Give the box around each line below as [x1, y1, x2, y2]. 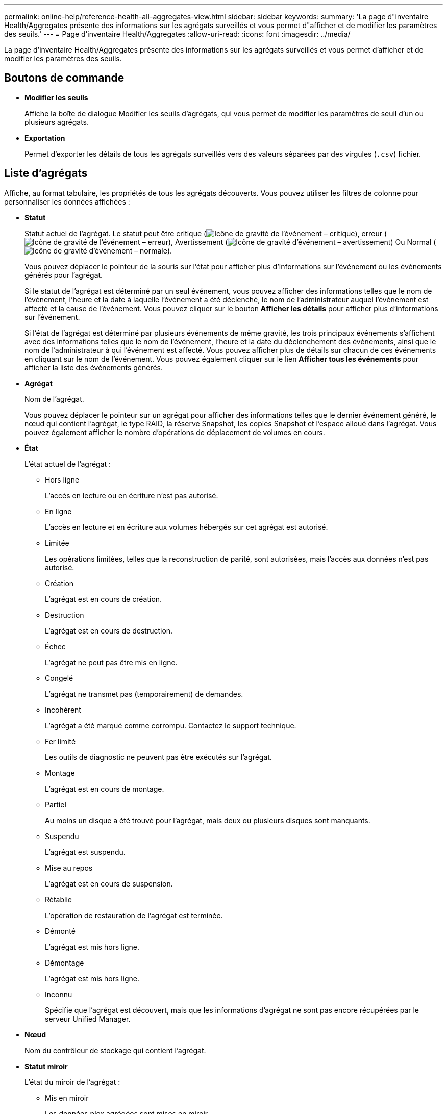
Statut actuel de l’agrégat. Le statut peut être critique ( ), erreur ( [24, 229, 387, 238]
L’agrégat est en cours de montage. [45, 784, 164, 793]
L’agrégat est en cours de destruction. [45, 626, 173, 635]
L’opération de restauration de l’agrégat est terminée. [45, 910, 223, 920]
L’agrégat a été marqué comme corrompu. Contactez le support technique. [45, 721, 296, 730]
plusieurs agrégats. [24, 117, 89, 126]
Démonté [45, 926, 76, 935]
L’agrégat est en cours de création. [45, 594, 162, 603]
